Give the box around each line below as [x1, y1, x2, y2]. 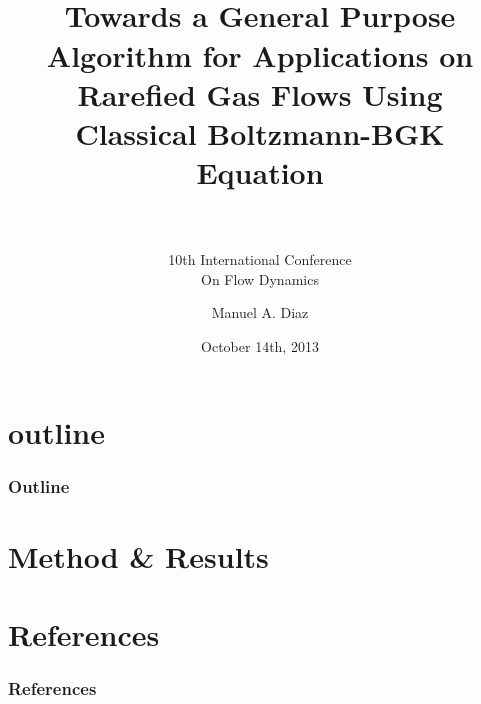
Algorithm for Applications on [46, 34, 474, 75]
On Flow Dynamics [201, 268, 319, 289]
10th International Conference [168, 249, 352, 270]
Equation [196, 152, 324, 193]
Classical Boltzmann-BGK [75, 112, 445, 153]
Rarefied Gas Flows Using [77, 73, 443, 114]
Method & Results [8, 535, 269, 576]
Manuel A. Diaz [211, 302, 309, 323]
